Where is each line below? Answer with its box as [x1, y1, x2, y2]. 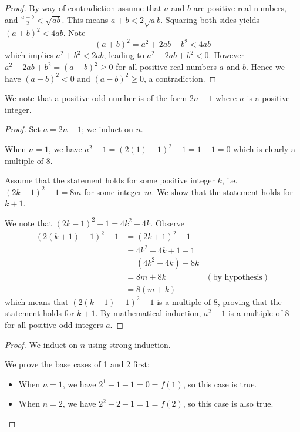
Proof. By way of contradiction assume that [5, 2, 162, 14]
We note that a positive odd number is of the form [5, 92, 187, 104]
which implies [5, 49, 53, 61]
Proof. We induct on [5, 338, 78, 350]
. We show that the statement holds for [151, 185, 293, 197]
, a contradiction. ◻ [143, 72, 217, 84]
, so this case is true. [183, 377, 257, 390]
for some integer [84, 185, 142, 197]
